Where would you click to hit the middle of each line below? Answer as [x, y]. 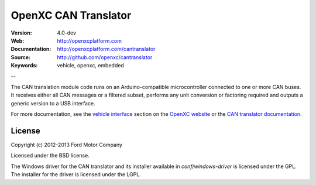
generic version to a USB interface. [53, 103]
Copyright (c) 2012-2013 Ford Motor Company [67, 145]
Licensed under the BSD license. [50, 156]
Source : [21, 57]
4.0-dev [66, 33]
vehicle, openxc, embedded [90, 66]
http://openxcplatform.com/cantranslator [106, 49]
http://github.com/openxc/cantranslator [105, 57]
